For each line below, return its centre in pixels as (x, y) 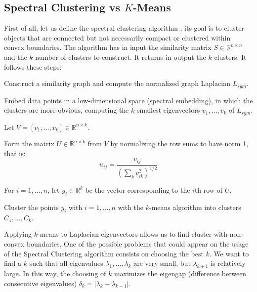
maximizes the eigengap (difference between (180, 273)
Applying (18, 234)
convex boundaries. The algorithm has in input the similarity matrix (108, 47)
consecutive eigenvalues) (41, 283)
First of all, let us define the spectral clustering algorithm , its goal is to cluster (124, 28)
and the (16, 57)
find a (13, 263)
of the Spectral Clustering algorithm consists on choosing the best (104, 253)
